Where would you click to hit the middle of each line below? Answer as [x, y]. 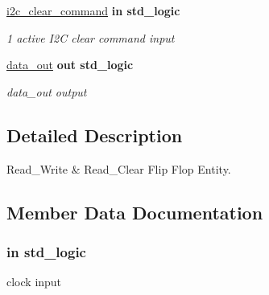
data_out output [47, 91]
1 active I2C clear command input [91, 37]
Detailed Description [95, 135]
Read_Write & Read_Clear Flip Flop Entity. [119, 168]
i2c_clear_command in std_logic [93, 10]
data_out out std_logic [70, 65]
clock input [34, 282]
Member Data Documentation [135, 212]
